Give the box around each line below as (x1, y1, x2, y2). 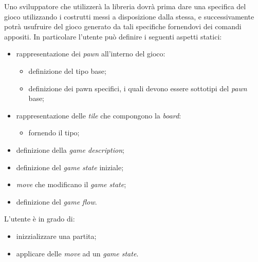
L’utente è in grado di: (4, 213, 75, 224)
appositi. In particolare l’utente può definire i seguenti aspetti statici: (4, 31, 222, 42)
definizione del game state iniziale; (16, 162, 124, 172)
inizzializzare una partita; (16, 230, 97, 241)
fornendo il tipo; (28, 127, 80, 138)
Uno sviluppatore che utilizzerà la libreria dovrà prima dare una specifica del (4, 1, 246, 11)
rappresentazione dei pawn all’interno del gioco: (16, 48, 165, 59)
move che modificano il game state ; (16, 179, 126, 190)
